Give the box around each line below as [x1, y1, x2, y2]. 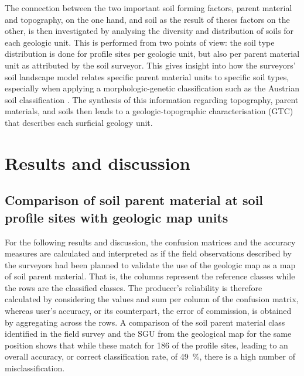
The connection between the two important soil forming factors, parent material [5, 2, 292, 13]
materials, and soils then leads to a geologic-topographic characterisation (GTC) [5, 105, 293, 117]
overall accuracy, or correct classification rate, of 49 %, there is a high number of [5, 350, 295, 363]
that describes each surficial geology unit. [5, 116, 153, 128]
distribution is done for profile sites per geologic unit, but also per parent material [5, 47, 300, 60]
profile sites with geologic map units [5, 208, 228, 226]
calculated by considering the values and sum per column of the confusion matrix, [5, 293, 299, 305]
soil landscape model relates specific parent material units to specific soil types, [5, 70, 289, 83]
